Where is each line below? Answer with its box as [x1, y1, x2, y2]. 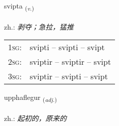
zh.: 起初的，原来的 [4, 113, 67, 123]
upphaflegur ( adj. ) [4, 92, 57, 104]
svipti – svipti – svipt [30, 41, 105, 53]
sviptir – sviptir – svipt [30, 56, 111, 68]
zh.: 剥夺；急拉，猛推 [4, 21, 74, 32]
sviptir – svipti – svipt [30, 70, 108, 82]
